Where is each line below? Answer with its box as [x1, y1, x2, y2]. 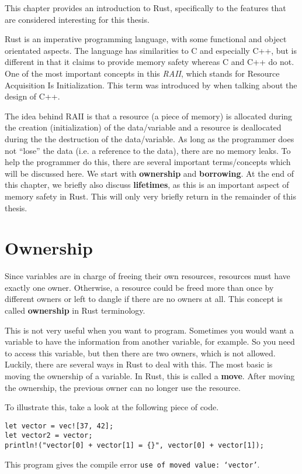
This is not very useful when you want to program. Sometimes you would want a [5, 324, 294, 336]
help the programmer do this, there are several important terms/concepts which [5, 156, 291, 168]
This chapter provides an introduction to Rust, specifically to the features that [5, 2, 286, 13]
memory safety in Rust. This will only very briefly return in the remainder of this [5, 190, 296, 202]
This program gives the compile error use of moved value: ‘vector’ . [5, 458, 260, 470]
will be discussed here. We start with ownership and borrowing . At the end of [5, 167, 294, 179]
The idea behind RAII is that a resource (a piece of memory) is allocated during [5, 109, 293, 122]
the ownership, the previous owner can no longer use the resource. [5, 381, 241, 393]
